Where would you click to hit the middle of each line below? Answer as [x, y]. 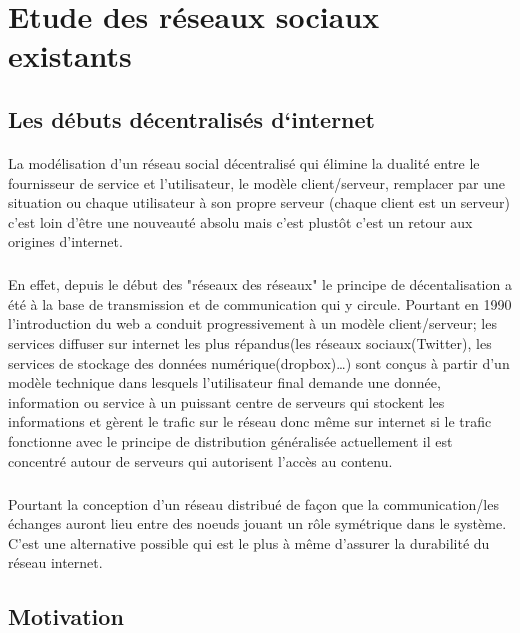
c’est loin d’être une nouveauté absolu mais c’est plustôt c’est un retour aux [240, 221]
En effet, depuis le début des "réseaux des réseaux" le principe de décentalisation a [260, 284]
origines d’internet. [65, 241]
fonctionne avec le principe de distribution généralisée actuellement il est [230, 441]
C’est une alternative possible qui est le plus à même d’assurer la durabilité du [249, 542]
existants [70, 55]
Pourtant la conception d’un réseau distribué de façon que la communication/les [253, 503]
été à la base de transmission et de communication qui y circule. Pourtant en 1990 [260, 303]
